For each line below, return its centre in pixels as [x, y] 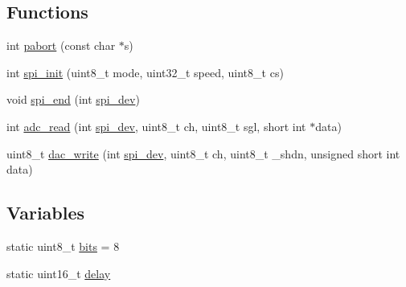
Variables [46, 213]
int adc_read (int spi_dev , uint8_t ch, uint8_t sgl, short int [156, 126]
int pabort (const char [61, 45]
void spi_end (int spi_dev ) [73, 99]
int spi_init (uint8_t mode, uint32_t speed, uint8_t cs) [145, 72]
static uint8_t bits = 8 [63, 246]
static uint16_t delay [59, 273]
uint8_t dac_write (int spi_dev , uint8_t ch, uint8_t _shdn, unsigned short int [203, 153]
